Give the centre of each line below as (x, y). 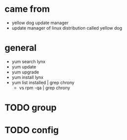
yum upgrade (25, 72)
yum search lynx (29, 61)
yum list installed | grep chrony (43, 82)
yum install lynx (28, 77)
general (21, 48)
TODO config (32, 130)
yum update (24, 67)
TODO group (31, 108)
